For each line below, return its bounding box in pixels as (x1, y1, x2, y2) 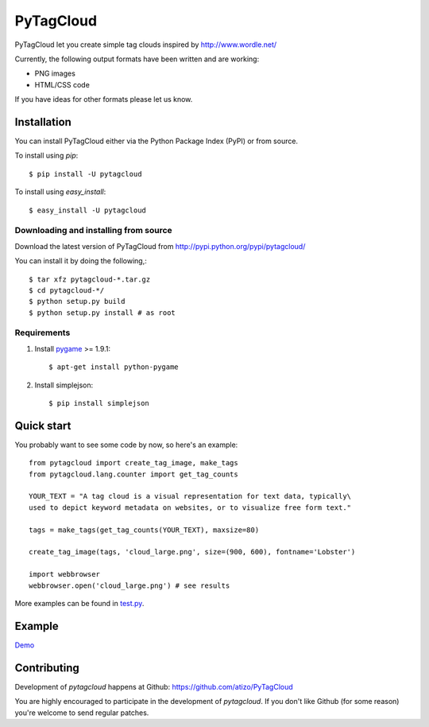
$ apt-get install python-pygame (48, 363, 179, 371)
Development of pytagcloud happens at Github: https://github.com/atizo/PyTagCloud (14, 682, 293, 691)
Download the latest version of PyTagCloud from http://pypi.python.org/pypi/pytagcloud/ (14, 241, 306, 251)
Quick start (14, 418, 71, 433)
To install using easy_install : (14, 187, 106, 196)
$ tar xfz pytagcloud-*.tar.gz (29, 274, 151, 284)
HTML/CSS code (34, 80, 91, 89)
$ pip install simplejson (48, 398, 150, 407)
